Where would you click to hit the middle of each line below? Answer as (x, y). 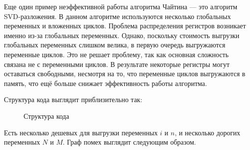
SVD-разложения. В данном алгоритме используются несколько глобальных (117, 16)
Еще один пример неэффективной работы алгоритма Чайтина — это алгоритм (121, 6)
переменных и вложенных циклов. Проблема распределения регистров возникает (125, 26)
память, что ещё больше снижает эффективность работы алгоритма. (106, 83)
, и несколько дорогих (208, 132)
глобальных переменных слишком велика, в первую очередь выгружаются (115, 45)
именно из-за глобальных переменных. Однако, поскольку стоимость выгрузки (122, 35)
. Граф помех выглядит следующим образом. (129, 142)
